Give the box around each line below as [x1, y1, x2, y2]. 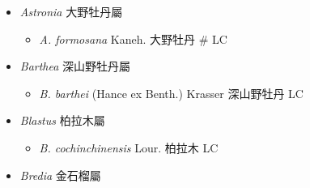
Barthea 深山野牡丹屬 [19, 58, 131, 75]
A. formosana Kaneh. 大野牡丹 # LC [39, 30, 227, 47]
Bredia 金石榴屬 [19, 166, 101, 183]
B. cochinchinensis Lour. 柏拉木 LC [39, 139, 219, 156]
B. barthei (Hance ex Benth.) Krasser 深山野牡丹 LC [39, 84, 304, 101]
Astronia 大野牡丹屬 [19, 3, 123, 19]
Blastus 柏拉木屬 [19, 112, 105, 129]
